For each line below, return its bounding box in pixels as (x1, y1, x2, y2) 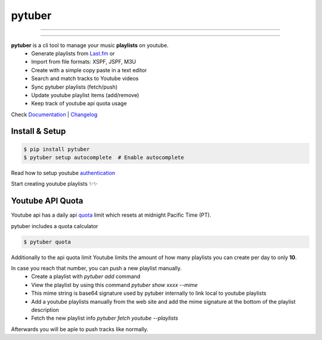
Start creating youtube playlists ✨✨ (11, 180, 98, 188)
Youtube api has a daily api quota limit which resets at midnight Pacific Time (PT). (11, 211, 212, 219)
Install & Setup (11, 126, 66, 136)
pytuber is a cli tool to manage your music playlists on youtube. (11, 42, 169, 49)
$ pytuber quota (23, 238, 72, 245)
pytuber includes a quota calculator (11, 222, 98, 229)
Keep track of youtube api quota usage (31, 100, 128, 107)
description (31, 307, 60, 314)
